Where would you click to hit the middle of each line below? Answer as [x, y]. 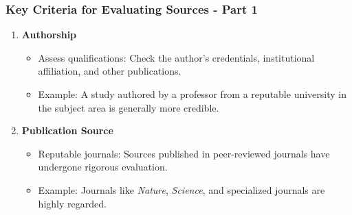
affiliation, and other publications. [110, 71]
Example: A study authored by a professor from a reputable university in [192, 94]
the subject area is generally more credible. [129, 107]
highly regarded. [72, 203]
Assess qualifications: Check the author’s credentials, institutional [176, 57]
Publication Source [67, 130]
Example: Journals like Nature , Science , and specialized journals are [181, 189]
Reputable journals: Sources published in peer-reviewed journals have [184, 153]
